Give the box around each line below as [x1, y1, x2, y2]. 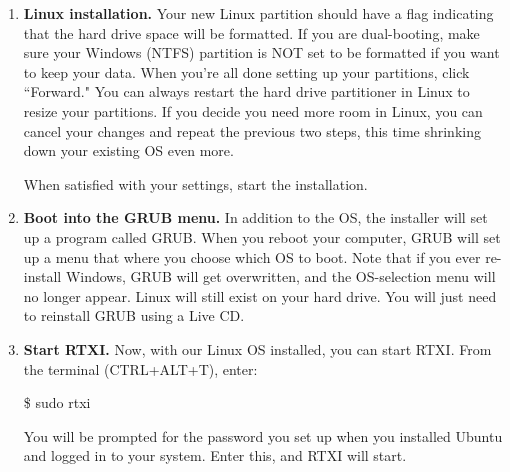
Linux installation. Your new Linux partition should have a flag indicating [23, 3, 494, 23]
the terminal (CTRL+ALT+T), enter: [23, 358, 258, 379]
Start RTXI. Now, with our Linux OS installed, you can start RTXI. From [23, 338, 492, 359]
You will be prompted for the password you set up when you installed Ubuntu [23, 425, 503, 446]
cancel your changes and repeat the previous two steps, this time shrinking [23, 120, 481, 141]
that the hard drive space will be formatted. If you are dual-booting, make [23, 22, 480, 43]
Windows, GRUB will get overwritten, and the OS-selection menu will [65, 266, 496, 287]
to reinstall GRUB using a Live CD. [23, 305, 245, 326]
